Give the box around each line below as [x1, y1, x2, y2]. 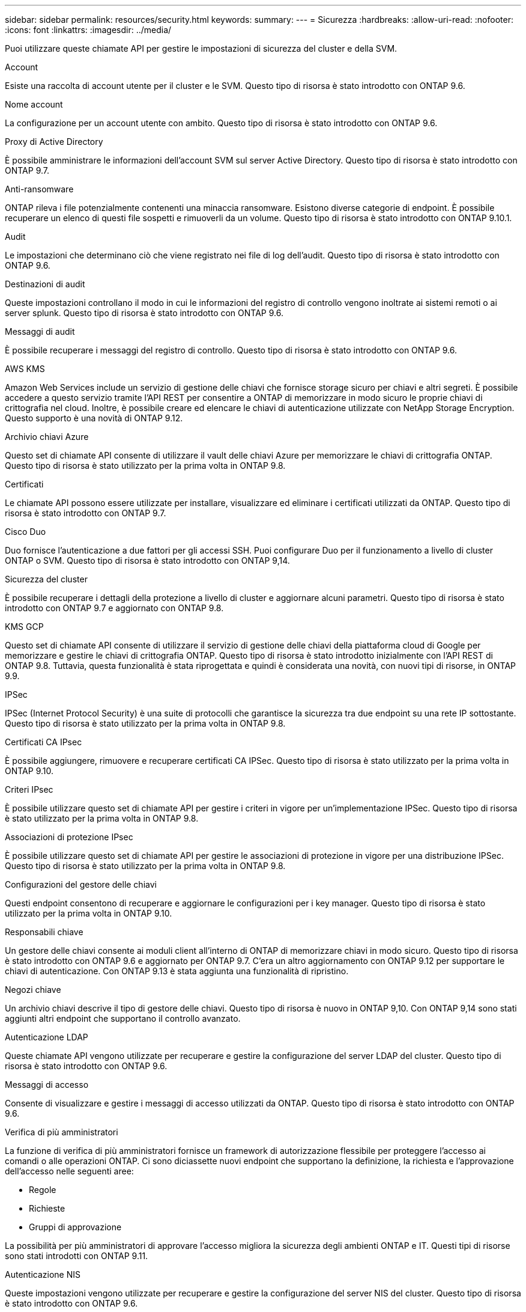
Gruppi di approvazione [29, 1222, 122, 1232]
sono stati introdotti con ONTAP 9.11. [5, 1251, 148, 1261]
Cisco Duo [5, 526, 46, 537]
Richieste [29, 1203, 65, 1213]
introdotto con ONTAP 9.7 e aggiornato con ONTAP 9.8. [5, 603, 224, 613]
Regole [29, 1185, 56, 1195]
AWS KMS [5, 364, 45, 374]
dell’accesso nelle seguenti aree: [5, 1166, 134, 1176]
